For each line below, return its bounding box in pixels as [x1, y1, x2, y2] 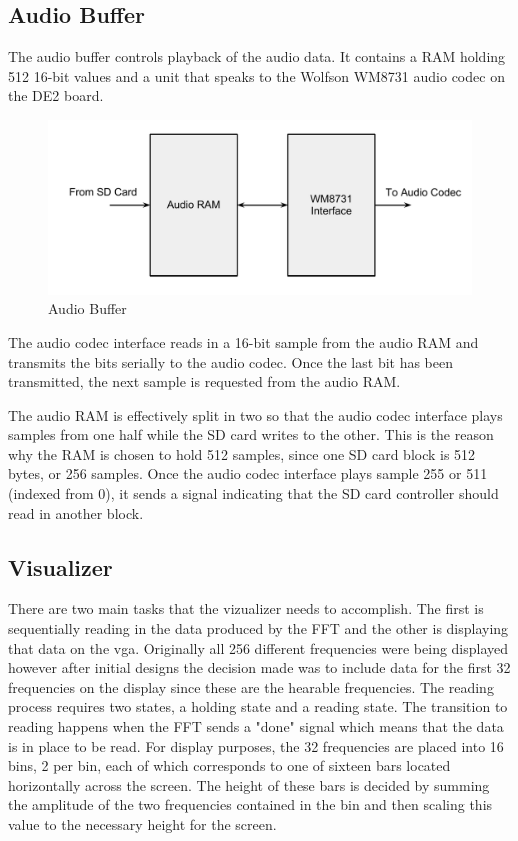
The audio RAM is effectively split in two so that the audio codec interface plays [8, 404, 503, 425]
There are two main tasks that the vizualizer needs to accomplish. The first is [8, 598, 484, 619]
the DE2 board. [8, 85, 104, 106]
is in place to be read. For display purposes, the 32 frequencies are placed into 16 [8, 735, 504, 756]
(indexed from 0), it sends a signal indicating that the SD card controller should [8, 483, 499, 504]
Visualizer [8, 551, 113, 582]
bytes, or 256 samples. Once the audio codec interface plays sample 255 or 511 [8, 463, 488, 484]
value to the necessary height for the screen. [8, 813, 277, 834]
